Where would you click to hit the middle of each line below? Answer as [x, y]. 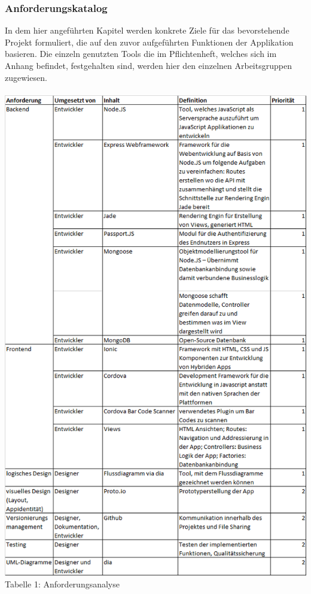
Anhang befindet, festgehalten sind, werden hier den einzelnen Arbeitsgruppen [148, 65]
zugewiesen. [26, 77]
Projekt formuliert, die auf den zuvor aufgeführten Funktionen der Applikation [149, 42]
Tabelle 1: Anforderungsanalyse [62, 584]
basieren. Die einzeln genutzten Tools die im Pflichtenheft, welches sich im [141, 54]
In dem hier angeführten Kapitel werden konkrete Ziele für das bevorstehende [147, 30]
